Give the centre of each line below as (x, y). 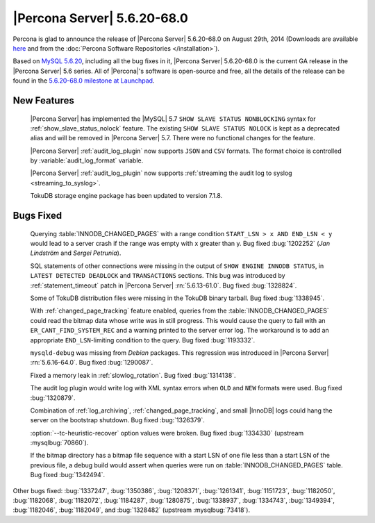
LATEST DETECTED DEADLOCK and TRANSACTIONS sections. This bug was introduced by (158, 276)
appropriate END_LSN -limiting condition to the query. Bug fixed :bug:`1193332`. (143, 340)
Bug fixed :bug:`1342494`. (68, 475)
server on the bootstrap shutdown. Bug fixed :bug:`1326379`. (117, 420)
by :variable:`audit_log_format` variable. (87, 160)
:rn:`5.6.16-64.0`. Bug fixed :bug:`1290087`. (92, 363)
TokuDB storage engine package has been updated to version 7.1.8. (126, 196)
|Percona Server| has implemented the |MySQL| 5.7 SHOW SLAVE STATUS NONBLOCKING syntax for (173, 119)
